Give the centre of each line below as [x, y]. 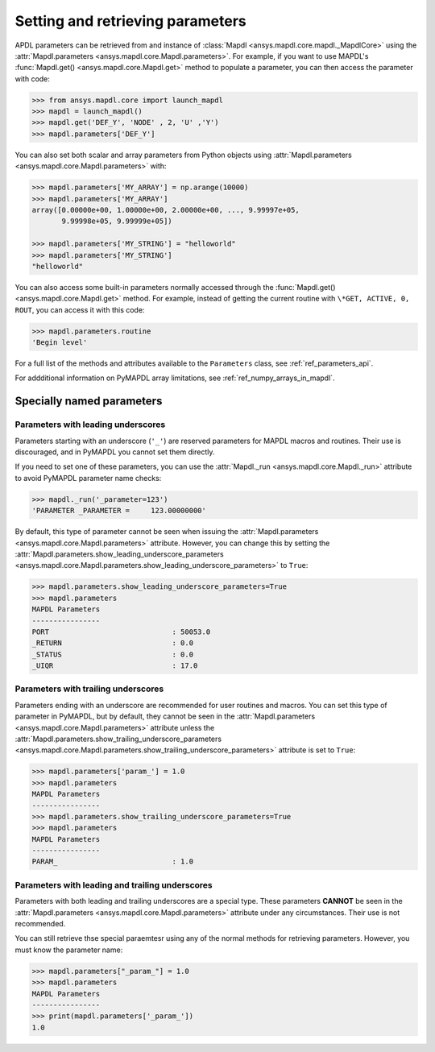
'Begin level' [60, 343]
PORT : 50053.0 [121, 632]
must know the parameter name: [69, 950]
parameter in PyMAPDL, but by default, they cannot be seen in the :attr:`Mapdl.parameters [165, 716]
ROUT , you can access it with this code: [80, 309]
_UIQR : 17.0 [115, 666]
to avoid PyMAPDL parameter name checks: [88, 478]
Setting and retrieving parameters [131, 21]
